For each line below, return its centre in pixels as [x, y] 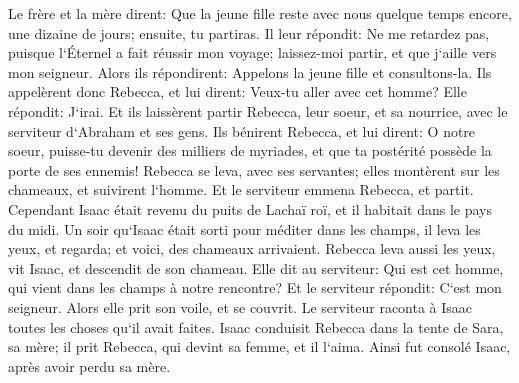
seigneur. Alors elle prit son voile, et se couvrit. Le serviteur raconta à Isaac [240, 306]
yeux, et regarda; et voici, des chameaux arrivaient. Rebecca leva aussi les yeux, [252, 248]
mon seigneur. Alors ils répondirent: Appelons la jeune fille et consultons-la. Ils [250, 71]
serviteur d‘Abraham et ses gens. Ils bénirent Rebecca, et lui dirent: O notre [242, 130]
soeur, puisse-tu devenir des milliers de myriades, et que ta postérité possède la [250, 150]
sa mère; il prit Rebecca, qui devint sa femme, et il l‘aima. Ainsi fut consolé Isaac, [259, 346]
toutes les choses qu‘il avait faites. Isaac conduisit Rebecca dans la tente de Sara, [256, 326]
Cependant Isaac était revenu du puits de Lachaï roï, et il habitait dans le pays [250, 208]
